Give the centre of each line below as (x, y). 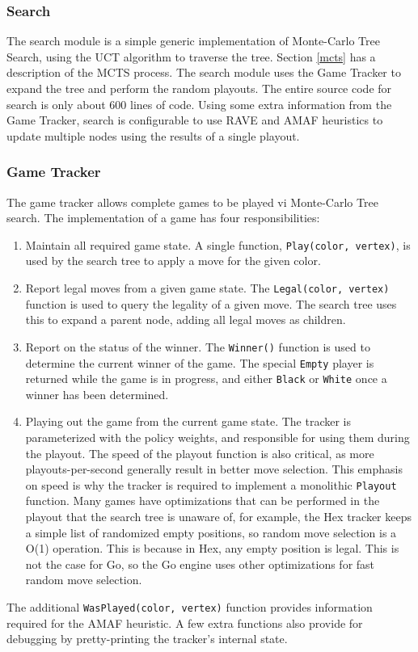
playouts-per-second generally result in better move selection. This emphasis (214, 469)
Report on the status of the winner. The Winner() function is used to (198, 346)
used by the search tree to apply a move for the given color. (173, 261)
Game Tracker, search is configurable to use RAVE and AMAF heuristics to (195, 120)
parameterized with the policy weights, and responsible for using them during (217, 437)
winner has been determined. (97, 394)
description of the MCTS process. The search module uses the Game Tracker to (204, 72)
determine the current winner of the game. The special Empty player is (200, 362)
